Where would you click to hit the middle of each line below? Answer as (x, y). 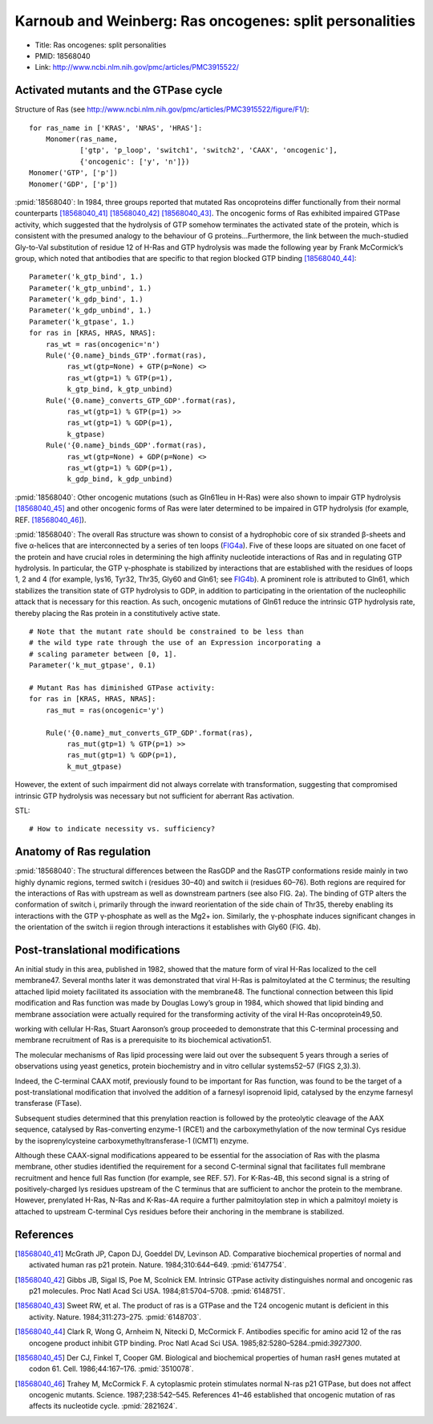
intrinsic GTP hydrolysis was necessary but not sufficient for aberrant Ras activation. (154, 796)
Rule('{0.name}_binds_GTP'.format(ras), (126, 356)
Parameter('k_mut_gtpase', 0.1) (93, 665)
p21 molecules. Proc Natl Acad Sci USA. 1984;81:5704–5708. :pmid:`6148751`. (157, 1291)
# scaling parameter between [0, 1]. (103, 654)
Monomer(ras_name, (82, 139)
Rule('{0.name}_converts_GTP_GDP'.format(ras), (141, 400)
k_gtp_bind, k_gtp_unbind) (120, 389)
